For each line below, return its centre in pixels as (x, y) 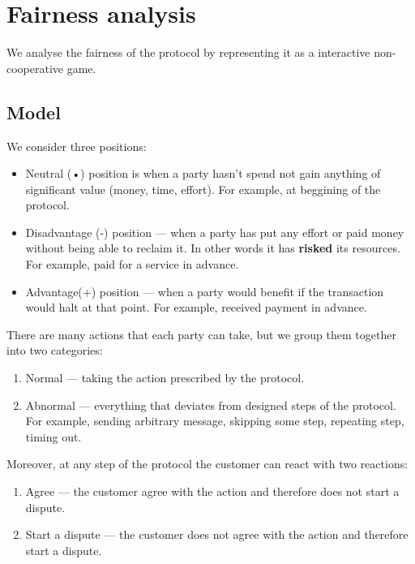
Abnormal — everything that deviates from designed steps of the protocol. (211, 405)
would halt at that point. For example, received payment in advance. (196, 307)
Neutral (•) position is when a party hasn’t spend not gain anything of (203, 173)
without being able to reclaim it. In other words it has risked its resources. (213, 248)
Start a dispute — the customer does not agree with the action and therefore (217, 534)
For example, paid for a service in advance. (132, 264)
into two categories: (55, 350)
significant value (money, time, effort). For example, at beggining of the (203, 189)
